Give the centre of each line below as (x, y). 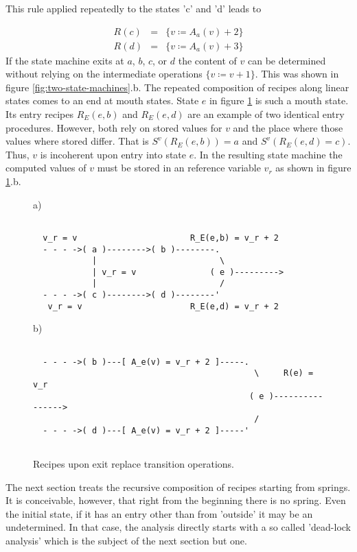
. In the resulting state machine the (268, 154)
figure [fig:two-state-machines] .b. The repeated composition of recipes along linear (177, 87)
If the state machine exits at (65, 60)
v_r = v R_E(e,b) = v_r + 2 (161, 238)
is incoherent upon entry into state (113, 154)
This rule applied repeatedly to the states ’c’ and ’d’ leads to (134, 8)
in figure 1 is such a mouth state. (279, 100)
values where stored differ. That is (77, 141)
